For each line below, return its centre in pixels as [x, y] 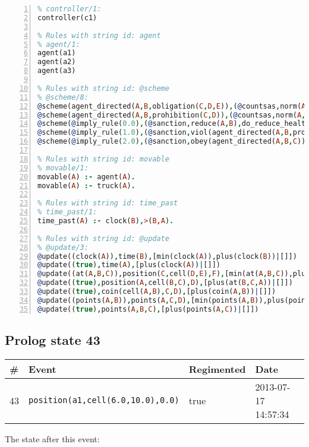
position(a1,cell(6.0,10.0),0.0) [104, 400]
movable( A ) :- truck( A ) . [86, 186]
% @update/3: [63, 247]
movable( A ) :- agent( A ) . [86, 177]
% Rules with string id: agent [99, 35]
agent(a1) [57, 53]
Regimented [217, 369]
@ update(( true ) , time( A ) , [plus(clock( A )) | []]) [129, 265]
